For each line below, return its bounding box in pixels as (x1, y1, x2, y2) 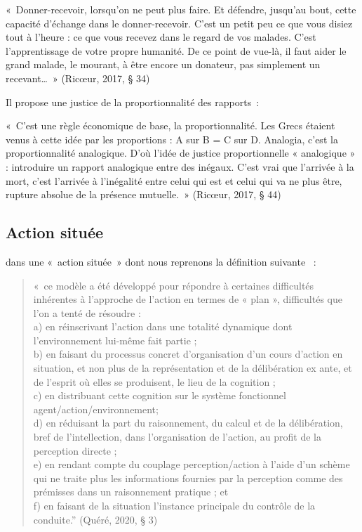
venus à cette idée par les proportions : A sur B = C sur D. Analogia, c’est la (6, 131, 338, 146)
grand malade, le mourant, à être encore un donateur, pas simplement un (6, 57, 321, 72)
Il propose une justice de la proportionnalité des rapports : (6, 94, 260, 109)
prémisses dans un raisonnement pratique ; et (33, 484, 229, 499)
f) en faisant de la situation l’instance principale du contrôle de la (33, 498, 316, 513)
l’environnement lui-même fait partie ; (33, 332, 197, 347)
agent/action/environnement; (33, 401, 159, 416)
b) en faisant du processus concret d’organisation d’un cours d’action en (33, 346, 343, 361)
